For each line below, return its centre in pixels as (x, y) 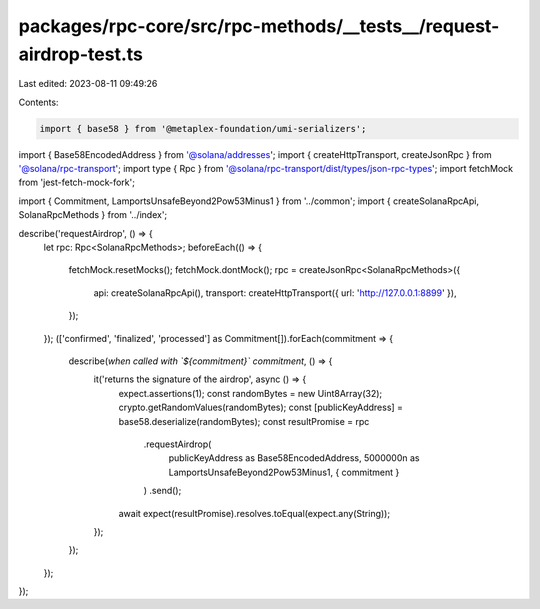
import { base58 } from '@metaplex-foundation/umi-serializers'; (203, 128)
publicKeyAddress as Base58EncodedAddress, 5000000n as (294, 458)
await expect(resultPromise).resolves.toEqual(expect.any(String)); (254, 513)
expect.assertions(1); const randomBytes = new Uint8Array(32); (250, 393)
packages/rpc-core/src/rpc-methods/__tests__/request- (259, 26)
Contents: (38, 102)
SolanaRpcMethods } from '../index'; (93, 215)
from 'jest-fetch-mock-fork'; (76, 182)
